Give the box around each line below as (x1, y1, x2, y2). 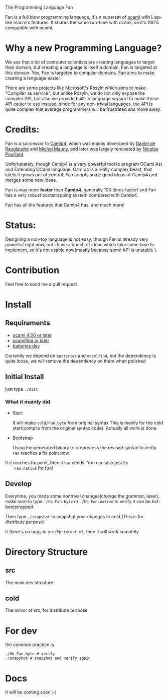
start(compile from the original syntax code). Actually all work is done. (12, 425, 158, 431)
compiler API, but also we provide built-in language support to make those (5, 95, 159, 101)
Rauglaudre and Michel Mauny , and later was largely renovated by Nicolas (5, 146, 158, 152)
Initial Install (5, 373, 44, 381)
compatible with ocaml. (5, 25, 54, 31)
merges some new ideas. (5, 177, 57, 183)
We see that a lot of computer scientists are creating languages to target (5, 59, 155, 65)
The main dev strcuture (5, 579, 54, 586)
